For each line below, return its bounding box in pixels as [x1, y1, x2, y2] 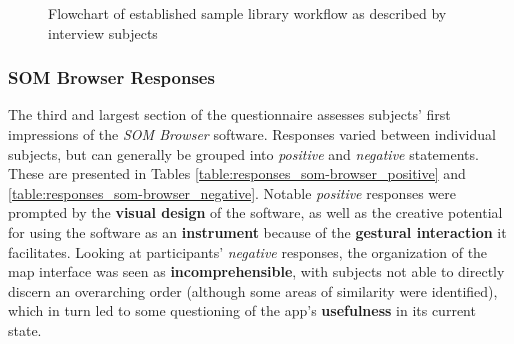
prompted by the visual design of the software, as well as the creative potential [8, 202, 503, 223]
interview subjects [48, 22, 158, 43]
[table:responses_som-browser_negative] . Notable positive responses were [8, 182, 456, 203]
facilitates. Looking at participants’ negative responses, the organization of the [8, 241, 488, 262]
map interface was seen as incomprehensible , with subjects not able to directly [8, 261, 505, 282]
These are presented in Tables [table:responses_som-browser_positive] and [8, 163, 466, 184]
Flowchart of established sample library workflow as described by [48, 3, 447, 23]
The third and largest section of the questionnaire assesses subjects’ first [8, 104, 451, 125]
